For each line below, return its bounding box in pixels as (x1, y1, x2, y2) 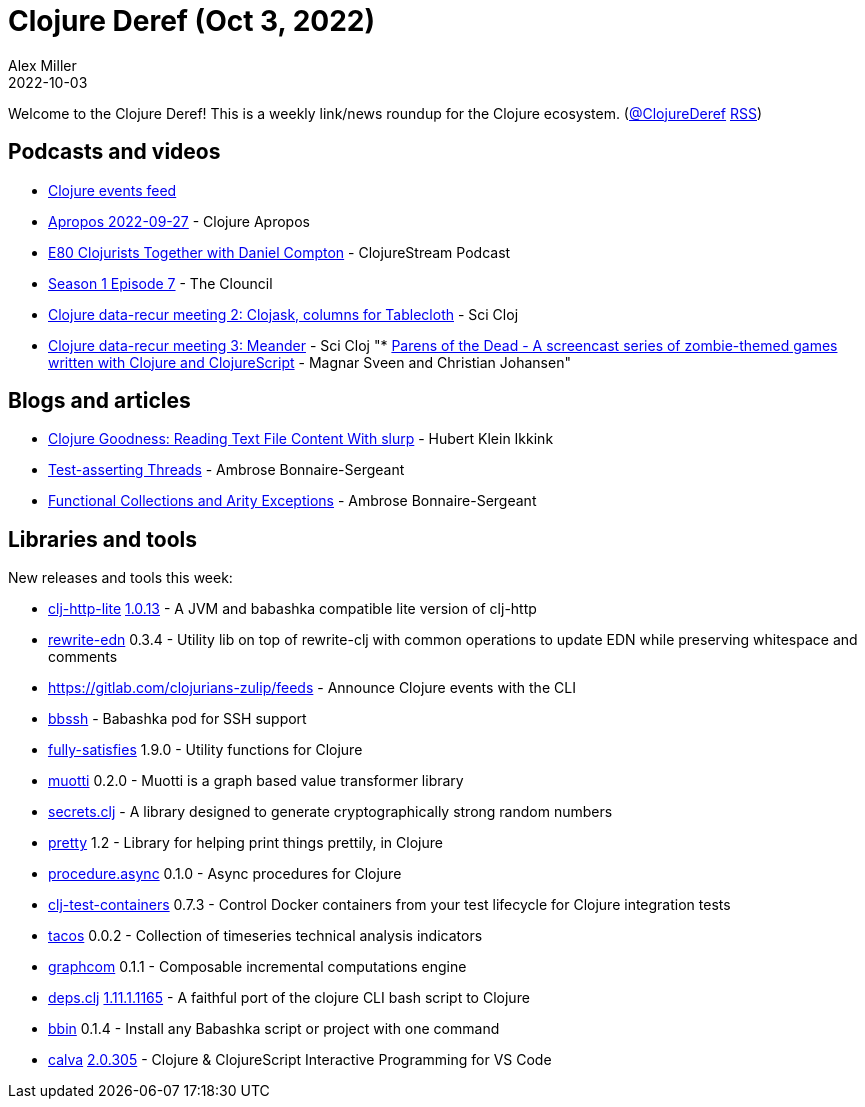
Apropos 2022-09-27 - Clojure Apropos (48, 212, 310, 230)
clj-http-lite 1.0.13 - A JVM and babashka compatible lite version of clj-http (48, 600, 537, 618)
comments (48, 648, 118, 666)
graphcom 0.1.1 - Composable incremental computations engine (48, 958, 467, 976)
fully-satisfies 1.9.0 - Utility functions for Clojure (48, 741, 363, 759)
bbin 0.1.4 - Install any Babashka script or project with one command (48, 1020, 500, 1038)
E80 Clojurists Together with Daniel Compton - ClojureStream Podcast (48, 243, 511, 261)
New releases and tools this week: (8, 569, 233, 587)
